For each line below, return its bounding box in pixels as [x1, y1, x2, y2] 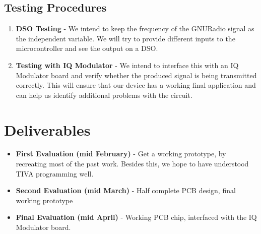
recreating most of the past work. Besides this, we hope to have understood [16, 158, 249, 169]
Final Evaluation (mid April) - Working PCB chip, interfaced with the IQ [16, 212, 257, 222]
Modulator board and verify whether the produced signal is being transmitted [16, 70, 257, 80]
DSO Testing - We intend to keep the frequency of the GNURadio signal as [16, 23, 254, 34]
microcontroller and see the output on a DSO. [16, 43, 158, 53]
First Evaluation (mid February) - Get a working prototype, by [16, 148, 226, 159]
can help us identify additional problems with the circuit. [16, 89, 192, 100]
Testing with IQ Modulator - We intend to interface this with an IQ [16, 60, 239, 70]
